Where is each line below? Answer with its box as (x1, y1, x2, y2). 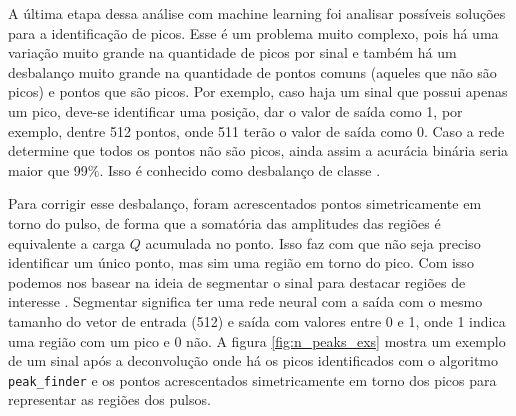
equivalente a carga (8, 232, 126, 253)
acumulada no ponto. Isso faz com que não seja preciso (145, 232, 481, 253)
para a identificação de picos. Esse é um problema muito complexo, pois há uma (8, 22, 499, 43)
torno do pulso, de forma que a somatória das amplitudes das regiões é (8, 212, 441, 233)
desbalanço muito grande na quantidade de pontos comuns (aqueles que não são (8, 61, 497, 82)
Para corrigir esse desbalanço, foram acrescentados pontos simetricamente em (8, 193, 482, 214)
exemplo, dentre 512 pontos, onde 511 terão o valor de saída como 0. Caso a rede (8, 120, 505, 141)
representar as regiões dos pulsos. (8, 389, 211, 410)
